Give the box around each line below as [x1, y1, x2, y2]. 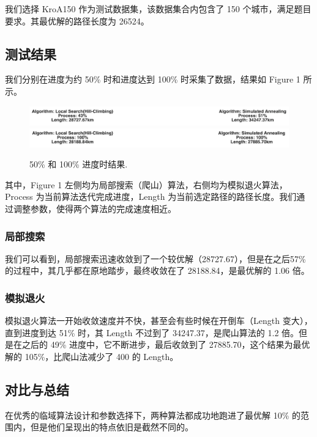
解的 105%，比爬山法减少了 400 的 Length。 [5, 350, 179, 363]
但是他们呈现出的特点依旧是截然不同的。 [30, 420, 193, 433]
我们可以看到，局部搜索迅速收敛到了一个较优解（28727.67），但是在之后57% [5, 252, 306, 265]
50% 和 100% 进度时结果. [29, 158, 128, 171]
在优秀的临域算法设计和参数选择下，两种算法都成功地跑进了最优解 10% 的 [5, 408, 300, 421]
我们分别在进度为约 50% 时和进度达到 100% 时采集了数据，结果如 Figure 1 [5, 73, 300, 86]
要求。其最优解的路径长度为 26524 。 [5, 14, 149, 27]
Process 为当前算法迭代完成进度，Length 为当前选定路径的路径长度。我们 [5, 190, 297, 203]
